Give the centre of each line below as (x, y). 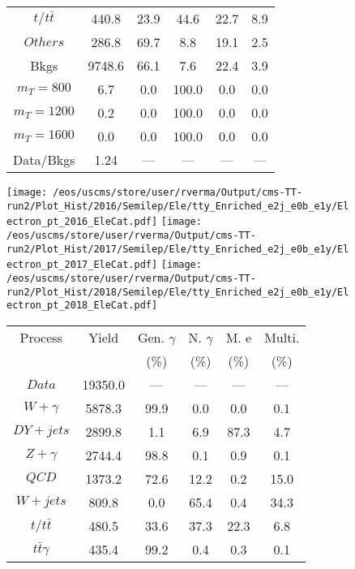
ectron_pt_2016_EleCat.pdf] (82, 222)
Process (41, 337)
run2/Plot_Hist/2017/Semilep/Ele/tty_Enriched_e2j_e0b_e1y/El (178, 249)
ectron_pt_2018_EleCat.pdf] (82, 306)
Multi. (282, 337)
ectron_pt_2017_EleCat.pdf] (82, 265)
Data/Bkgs (44, 159)
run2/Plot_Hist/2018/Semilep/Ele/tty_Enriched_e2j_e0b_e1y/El (178, 292)
